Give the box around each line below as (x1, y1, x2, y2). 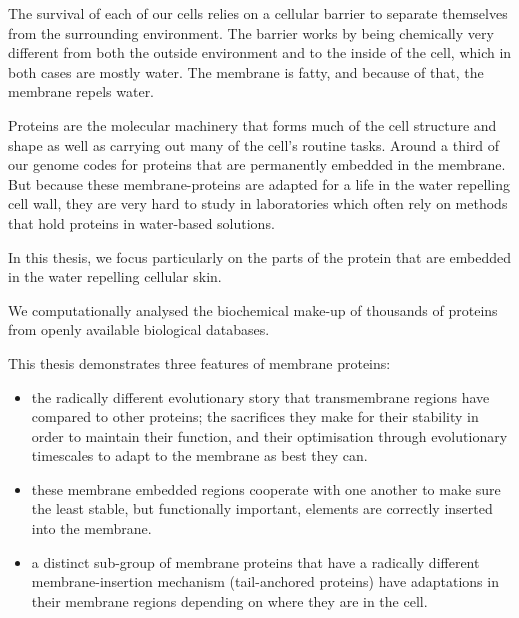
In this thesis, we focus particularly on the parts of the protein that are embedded (8, 246, 512, 267)
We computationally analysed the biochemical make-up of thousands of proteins (8, 299, 498, 320)
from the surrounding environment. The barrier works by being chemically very (8, 22, 494, 43)
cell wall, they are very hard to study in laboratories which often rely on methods (8, 193, 508, 214)
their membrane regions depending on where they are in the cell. (31, 590, 428, 611)
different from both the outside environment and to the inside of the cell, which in (8, 42, 512, 63)
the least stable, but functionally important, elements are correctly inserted (31, 498, 493, 519)
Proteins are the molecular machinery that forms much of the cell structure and (8, 114, 497, 135)
